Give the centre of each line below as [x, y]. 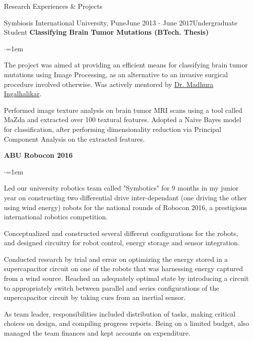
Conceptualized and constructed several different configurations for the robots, [121, 233]
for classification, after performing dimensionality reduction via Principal [113, 129]
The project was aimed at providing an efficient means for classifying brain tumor [126, 65]
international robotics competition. [56, 217]
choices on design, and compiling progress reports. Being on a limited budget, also [126, 323]
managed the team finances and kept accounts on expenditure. [97, 333]
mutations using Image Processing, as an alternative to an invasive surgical [116, 74]
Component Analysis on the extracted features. [74, 139]
